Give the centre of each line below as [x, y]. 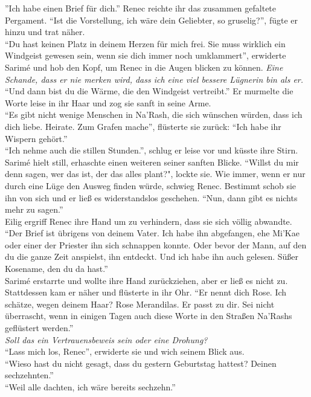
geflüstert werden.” [39, 328]
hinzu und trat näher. [45, 32]
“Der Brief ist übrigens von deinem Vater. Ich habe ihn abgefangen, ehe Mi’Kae [152, 233]
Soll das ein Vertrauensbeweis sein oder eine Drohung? [106, 339]
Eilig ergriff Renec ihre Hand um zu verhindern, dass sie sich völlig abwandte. [149, 221]
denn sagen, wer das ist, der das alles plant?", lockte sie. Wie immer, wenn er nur [155, 174]
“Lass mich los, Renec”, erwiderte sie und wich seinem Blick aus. [125, 351]
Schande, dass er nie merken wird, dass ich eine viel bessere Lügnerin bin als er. [154, 79]
